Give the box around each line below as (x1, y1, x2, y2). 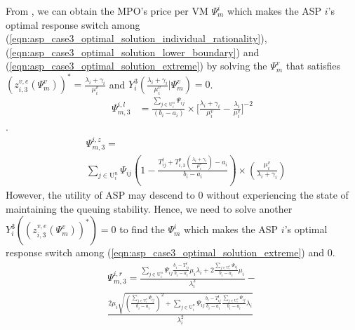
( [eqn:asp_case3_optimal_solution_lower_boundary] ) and (6, 44, 260, 59)
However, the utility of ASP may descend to (6, 187, 195, 202)
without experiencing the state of (206, 187, 349, 202)
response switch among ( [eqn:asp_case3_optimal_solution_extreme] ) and (6, 245, 325, 260)
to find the (119, 222, 165, 237)
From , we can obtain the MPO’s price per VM (6, 4, 208, 18)
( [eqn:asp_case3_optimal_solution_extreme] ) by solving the (6, 58, 267, 73)
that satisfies (286, 58, 341, 73)
